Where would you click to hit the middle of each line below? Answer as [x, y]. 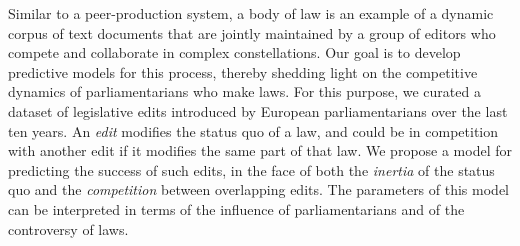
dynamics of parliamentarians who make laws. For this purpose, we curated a [244, 91]
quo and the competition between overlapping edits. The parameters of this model [258, 189]
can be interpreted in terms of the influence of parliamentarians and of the [236, 208]
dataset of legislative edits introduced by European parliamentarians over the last [258, 110]
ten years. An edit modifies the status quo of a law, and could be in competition [253, 130]
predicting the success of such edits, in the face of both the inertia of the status [251, 169]
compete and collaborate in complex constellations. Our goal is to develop [234, 52]
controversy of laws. [68, 228]
